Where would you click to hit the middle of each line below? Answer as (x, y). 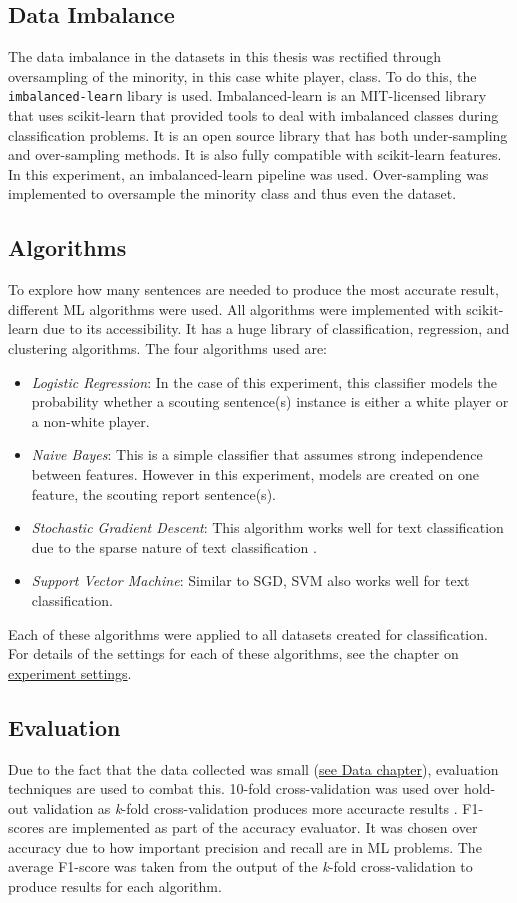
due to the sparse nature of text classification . (174, 546)
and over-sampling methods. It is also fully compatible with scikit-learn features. (255, 154)
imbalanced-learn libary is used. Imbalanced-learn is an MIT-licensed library (247, 95)
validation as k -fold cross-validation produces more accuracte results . (245, 807)
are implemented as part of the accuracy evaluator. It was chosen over (263, 827)
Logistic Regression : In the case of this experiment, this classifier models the (264, 381)
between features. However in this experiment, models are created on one (255, 473)
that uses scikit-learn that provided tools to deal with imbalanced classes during (253, 115)
